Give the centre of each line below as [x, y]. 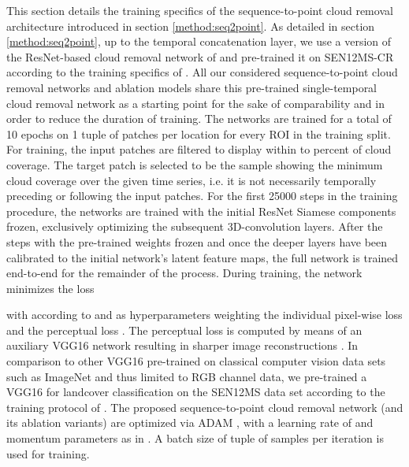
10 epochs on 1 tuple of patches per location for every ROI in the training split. [199, 133]
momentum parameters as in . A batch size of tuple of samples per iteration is [195, 438]
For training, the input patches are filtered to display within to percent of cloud [199, 149]
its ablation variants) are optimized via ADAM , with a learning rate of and [190, 423]
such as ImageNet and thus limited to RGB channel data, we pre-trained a [187, 376]
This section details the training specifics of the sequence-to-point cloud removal [200, 10]
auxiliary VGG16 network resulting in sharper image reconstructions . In [182, 345]
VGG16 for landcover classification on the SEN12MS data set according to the [196, 392]
